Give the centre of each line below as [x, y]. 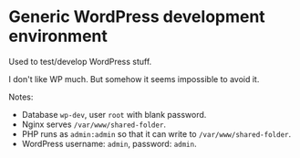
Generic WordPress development [137, 17]
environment [58, 36]
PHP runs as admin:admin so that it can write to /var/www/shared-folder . [156, 133]
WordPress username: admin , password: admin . [109, 143]
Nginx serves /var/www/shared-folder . [93, 124]
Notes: [21, 97]
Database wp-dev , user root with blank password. [114, 114]
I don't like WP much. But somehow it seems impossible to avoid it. [134, 79]
